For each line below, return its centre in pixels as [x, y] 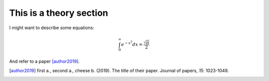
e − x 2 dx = [132, 43]
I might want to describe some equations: [52, 28]
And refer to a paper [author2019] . [44, 61]
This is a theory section [59, 13]
